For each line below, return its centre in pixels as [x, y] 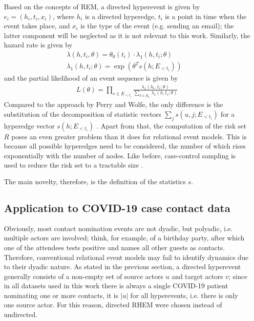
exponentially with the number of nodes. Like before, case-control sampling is [120, 155]
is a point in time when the [206, 16]
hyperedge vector [29, 125]
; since [238, 276]
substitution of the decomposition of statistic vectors [83, 114]
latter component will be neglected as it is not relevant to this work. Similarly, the [127, 35]
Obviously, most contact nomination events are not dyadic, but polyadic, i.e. [118, 228]
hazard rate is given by [38, 45]
